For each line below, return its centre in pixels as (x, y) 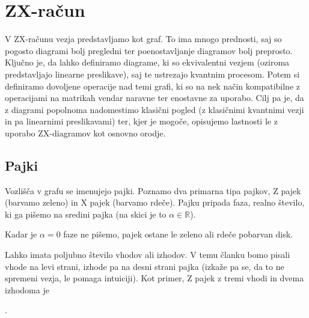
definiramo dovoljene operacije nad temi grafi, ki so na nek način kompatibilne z (152, 86)
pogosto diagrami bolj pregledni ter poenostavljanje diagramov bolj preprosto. (149, 50)
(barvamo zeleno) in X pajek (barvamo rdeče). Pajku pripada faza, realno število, (155, 202)
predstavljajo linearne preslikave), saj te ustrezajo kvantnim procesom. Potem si (152, 74)
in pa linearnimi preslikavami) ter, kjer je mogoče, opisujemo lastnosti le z (141, 121)
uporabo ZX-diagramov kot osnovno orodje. (85, 133)
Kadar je (21, 234)
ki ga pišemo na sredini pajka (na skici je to (86, 214)
